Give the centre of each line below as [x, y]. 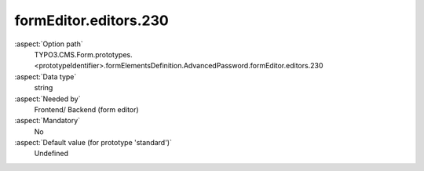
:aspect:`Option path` [49, 44]
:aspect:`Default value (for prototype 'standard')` [93, 143]
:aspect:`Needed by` [48, 99]
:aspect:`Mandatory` [48, 121]
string [44, 88]
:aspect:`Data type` [46, 76]
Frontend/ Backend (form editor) [86, 109]
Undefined [51, 154]
